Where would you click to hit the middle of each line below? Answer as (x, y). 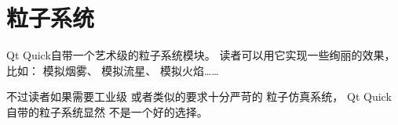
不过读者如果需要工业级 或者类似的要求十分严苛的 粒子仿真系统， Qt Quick (199, 96)
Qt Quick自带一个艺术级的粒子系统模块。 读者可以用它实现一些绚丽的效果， (201, 55)
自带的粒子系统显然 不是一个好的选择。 (107, 111)
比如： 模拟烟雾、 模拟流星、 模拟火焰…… (113, 70)
